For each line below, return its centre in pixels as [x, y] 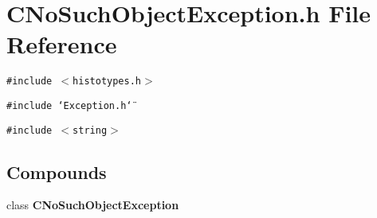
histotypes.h [107, 82]
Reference [62, 44]
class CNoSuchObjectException [93, 205]
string [90, 130]
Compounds [57, 171]
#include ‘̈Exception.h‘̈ [69, 105]
